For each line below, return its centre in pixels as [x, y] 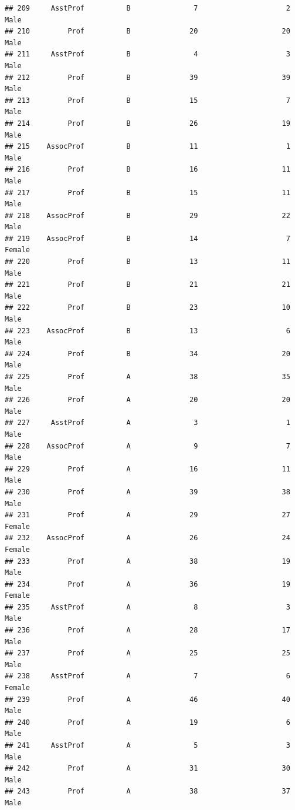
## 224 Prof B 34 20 [147, 354]
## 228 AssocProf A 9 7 [147, 446]
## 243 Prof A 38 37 [147, 791]
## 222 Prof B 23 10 [147, 308]
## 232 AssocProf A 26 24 [147, 538]
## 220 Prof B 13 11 [147, 262]
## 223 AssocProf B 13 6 [147, 331]
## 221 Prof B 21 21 [147, 285]
